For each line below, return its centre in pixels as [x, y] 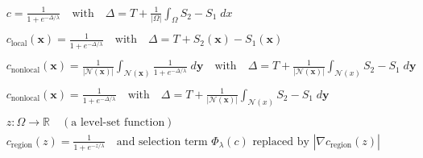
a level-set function [118, 122]
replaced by [281, 141]
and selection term [162, 141]
